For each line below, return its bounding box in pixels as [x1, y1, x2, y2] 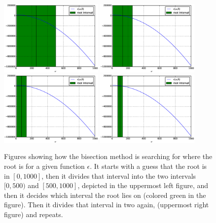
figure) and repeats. [4, 209, 63, 219]
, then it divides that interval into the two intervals [41, 170, 196, 181]
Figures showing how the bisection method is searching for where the [4, 151, 213, 161]
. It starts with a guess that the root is [90, 161, 207, 171]
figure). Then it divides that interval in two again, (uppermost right [4, 199, 209, 210]
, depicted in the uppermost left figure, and [77, 180, 209, 191]
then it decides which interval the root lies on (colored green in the [4, 190, 206, 200]
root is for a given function [4, 161, 85, 171]
